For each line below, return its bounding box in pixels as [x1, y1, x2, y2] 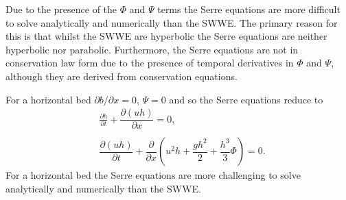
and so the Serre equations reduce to [169, 92, 323, 106]
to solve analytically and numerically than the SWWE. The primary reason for [5, 15, 338, 29]
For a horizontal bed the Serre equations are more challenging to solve [5, 168, 301, 182]
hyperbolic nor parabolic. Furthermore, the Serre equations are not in [5, 42, 299, 56]
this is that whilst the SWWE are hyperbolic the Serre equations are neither [5, 29, 327, 43]
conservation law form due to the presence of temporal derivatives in [5, 55, 294, 70]
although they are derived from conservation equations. [5, 68, 238, 83]
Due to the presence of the [5, 2, 117, 16]
